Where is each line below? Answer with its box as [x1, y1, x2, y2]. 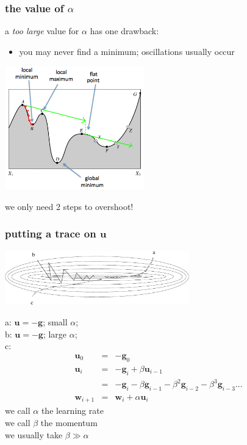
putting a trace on [5, 226, 96, 241]
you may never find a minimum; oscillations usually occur [19, 45, 235, 57]
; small [43, 316, 68, 328]
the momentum [40, 416, 98, 429]
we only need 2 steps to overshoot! [5, 200, 134, 212]
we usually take [5, 428, 63, 441]
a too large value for [5, 24, 79, 37]
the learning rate [41, 404, 104, 417]
